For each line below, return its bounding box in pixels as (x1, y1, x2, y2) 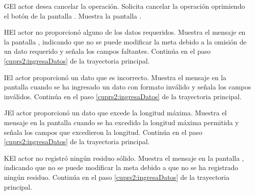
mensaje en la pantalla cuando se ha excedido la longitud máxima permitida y (4, 117, 239, 127)
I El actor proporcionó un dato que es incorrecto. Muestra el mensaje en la (4, 72, 227, 82)
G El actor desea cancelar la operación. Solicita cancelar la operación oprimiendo (4, 1, 245, 11)
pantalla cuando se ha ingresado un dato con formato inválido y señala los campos (4, 82, 251, 92)
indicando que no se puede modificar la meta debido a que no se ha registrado (4, 162, 238, 173)
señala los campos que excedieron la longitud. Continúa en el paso (4, 127, 203, 137)
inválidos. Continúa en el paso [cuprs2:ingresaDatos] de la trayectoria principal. (4, 91, 242, 101)
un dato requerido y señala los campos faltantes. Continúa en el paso (4, 46, 211, 56)
